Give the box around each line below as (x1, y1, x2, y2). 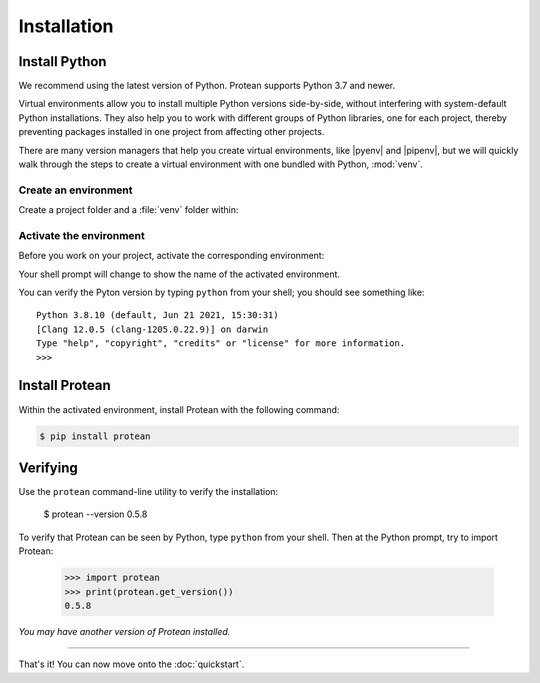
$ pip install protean (39, 430, 151, 442)
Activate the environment (18, 228, 145, 242)
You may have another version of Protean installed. (18, 625, 231, 637)
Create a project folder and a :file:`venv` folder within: (18, 204, 239, 216)
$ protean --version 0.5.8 (43, 508, 148, 520)
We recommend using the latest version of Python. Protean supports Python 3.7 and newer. (18, 80, 396, 92)
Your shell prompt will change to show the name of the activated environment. (18, 268, 340, 280)
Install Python (18, 53, 107, 70)
